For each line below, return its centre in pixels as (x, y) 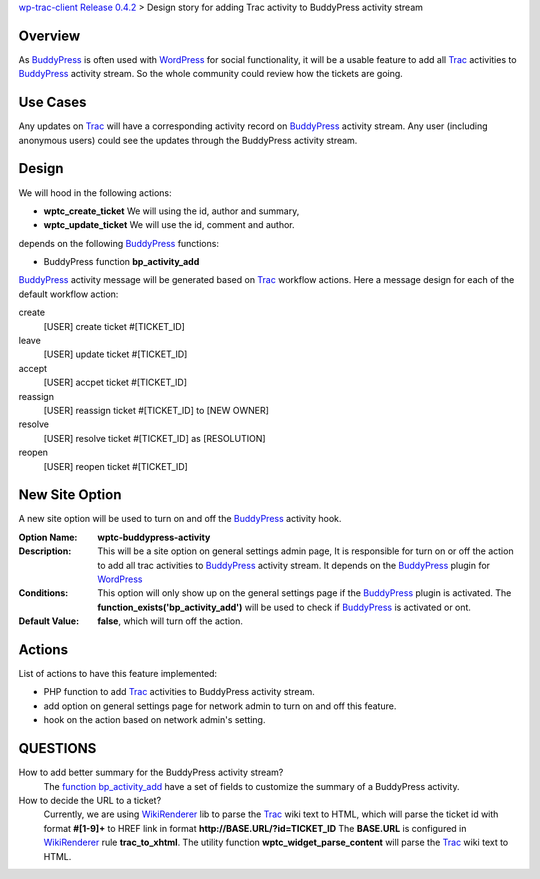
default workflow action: (68, 294)
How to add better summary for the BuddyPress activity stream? (151, 772)
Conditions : (43, 593)
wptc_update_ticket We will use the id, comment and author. (169, 225)
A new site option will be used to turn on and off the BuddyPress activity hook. (180, 519)
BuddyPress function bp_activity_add (121, 262)
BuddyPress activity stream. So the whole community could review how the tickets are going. (211, 74)
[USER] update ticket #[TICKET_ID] (115, 354)
